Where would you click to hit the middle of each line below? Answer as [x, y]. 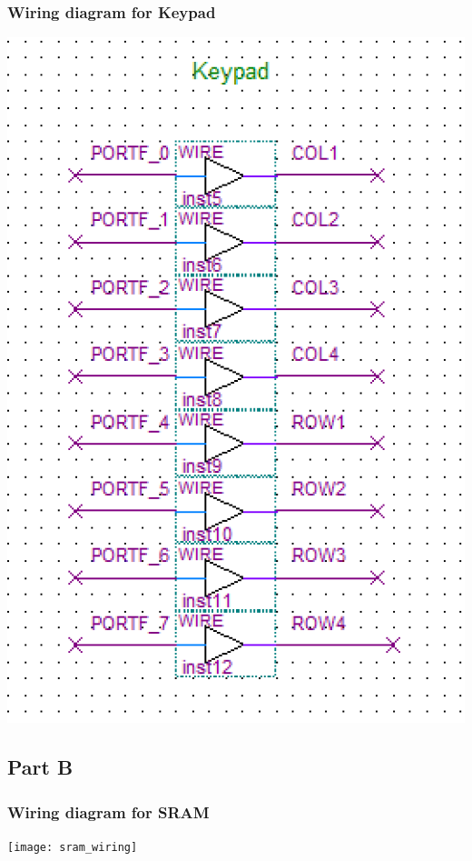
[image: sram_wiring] [73, 847]
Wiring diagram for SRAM [108, 811]
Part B [40, 767]
